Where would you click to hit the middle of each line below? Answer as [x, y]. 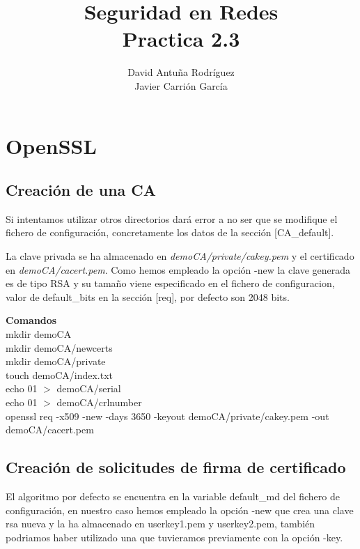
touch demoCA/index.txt [60, 374]
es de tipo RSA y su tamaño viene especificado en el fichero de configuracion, [170, 283]
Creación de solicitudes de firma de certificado [176, 467]
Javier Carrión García [181, 85]
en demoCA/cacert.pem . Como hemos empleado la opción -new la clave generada [178, 269]
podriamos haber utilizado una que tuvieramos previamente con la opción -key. [174, 537]
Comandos [31, 320]
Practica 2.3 [181, 39]
